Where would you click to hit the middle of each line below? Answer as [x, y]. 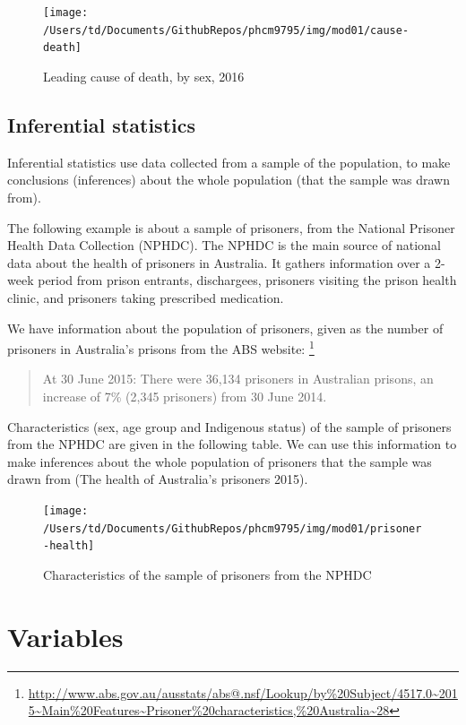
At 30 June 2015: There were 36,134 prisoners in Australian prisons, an [238, 379]
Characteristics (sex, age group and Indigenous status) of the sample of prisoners [229, 426]
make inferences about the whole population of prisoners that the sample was [220, 461]
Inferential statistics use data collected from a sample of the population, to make [229, 162]
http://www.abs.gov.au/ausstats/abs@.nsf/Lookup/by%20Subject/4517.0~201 [243, 692]
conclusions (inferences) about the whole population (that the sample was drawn [229, 180]
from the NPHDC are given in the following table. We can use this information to [232, 444]
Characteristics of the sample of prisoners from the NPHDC [207, 574]
